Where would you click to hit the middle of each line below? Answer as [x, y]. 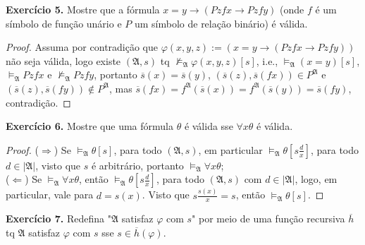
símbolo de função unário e [64, 23]
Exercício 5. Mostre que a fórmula [83, 9]
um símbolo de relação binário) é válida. [221, 23]
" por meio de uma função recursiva [268, 219]
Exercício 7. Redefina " [58, 219]
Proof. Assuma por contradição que [82, 47]
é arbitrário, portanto [137, 165]
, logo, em [316, 179]
